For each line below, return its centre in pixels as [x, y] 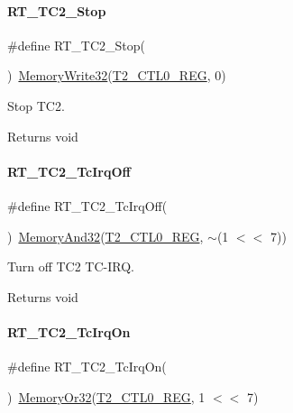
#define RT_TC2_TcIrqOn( [87, 367]
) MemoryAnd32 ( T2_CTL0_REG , [105, 236]
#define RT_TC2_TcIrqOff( [87, 205]
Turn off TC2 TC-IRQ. [71, 266]
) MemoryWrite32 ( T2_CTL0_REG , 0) [117, 75]
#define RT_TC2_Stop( [77, 45]
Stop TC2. [36, 105]
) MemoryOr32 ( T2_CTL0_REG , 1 [106, 396]
